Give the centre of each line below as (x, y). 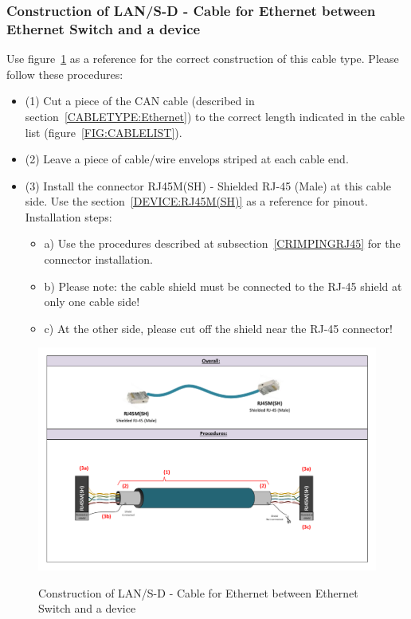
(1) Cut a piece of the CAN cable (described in (140, 101)
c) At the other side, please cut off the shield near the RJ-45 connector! (218, 328)
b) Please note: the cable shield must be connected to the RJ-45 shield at (223, 286)
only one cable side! (92, 302)
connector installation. (98, 259)
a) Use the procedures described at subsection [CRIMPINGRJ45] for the (222, 243)
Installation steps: (68, 216)
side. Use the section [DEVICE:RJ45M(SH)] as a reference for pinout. (196, 201)
